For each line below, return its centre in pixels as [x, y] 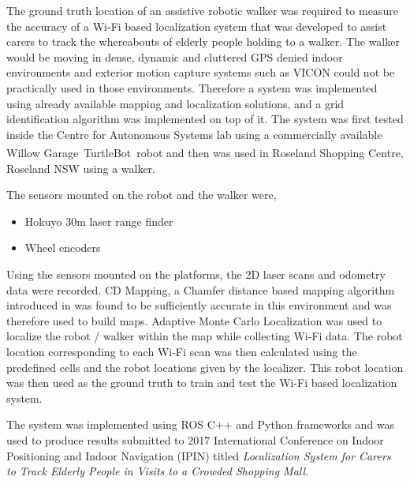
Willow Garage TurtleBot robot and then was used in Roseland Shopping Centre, [205, 152]
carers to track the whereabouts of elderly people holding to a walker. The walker [203, 41]
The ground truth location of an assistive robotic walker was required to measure [202, 10]
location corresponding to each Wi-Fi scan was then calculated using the [182, 351]
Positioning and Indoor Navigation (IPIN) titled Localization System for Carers [199, 455]
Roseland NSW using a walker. [81, 168]
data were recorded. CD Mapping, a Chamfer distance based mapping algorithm [201, 289]
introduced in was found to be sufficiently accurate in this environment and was [199, 305]
